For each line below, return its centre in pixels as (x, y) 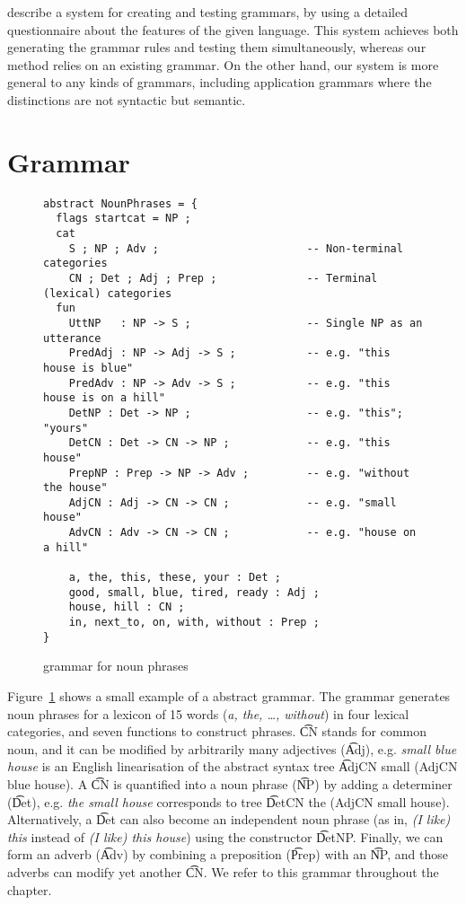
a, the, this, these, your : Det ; (175, 578)
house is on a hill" (105, 398)
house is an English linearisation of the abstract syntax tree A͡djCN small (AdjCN (233, 766)
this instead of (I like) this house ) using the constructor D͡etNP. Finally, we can (225, 836)
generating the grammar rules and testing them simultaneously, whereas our (217, 47)
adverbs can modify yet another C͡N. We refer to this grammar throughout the (223, 871)
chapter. (30, 889)
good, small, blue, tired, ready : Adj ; (194, 592)
